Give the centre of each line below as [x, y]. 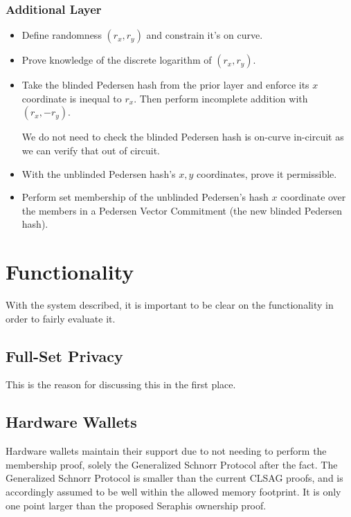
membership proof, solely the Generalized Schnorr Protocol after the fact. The [172, 464]
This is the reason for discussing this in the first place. [121, 384]
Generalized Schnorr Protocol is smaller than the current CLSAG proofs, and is [174, 478]
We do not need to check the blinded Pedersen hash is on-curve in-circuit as [183, 137]
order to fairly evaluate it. [61, 318]
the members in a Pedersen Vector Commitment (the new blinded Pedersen [182, 210]
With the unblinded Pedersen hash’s [99, 173]
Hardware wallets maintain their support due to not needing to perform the [166, 451]
